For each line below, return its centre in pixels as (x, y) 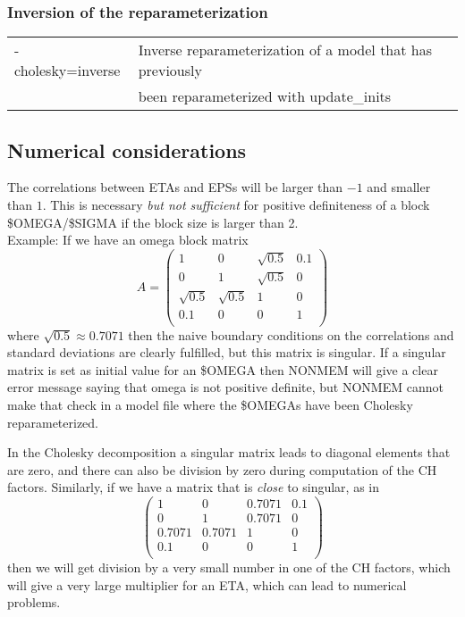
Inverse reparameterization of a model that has (285, 50)
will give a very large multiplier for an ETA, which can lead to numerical (207, 584)
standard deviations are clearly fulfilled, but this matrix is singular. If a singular (227, 352)
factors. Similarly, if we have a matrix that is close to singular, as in (194, 487)
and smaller (399, 187)
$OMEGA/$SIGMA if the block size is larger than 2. (153, 222)
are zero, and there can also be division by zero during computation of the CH (222, 469)
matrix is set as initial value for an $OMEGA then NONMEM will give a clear (223, 369)
